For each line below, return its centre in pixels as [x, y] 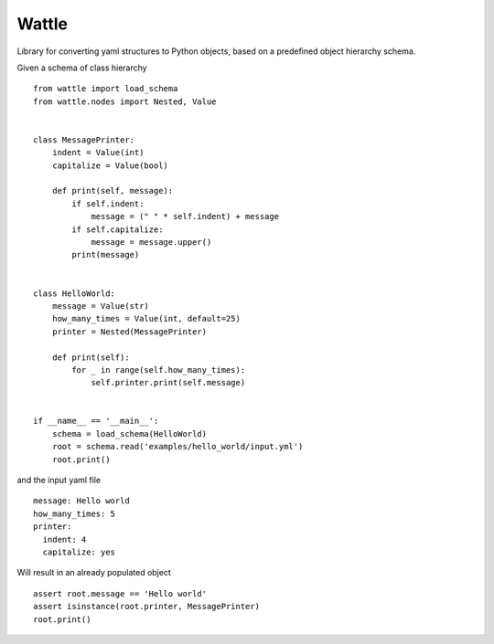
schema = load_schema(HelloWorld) [129, 433]
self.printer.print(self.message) [168, 383]
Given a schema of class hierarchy [82, 68]
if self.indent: [108, 204]
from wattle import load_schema [106, 89]
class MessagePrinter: [84, 140]
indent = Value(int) [98, 153]
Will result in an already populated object [94, 573]
